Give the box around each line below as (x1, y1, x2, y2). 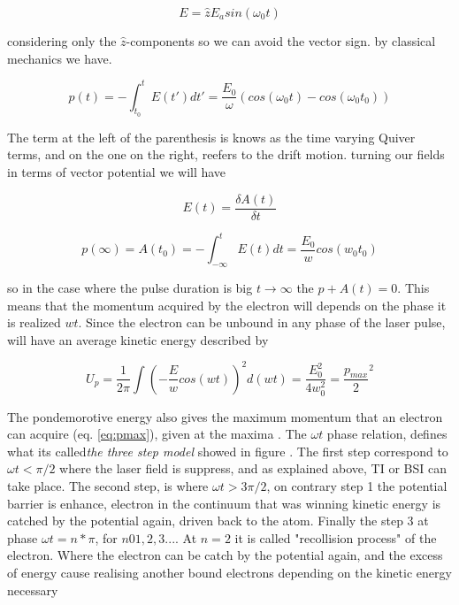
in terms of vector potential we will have (7, 163, 226, 181)
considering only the (7, 32, 117, 50)
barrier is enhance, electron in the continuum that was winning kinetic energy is (7, 494, 441, 512)
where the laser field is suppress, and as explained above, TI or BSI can (59, 459, 447, 478)
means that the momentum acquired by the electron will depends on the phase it (7, 295, 447, 314)
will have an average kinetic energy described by (7, 330, 269, 348)
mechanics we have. (7, 49, 112, 67)
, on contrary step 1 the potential (266, 476, 448, 494)
